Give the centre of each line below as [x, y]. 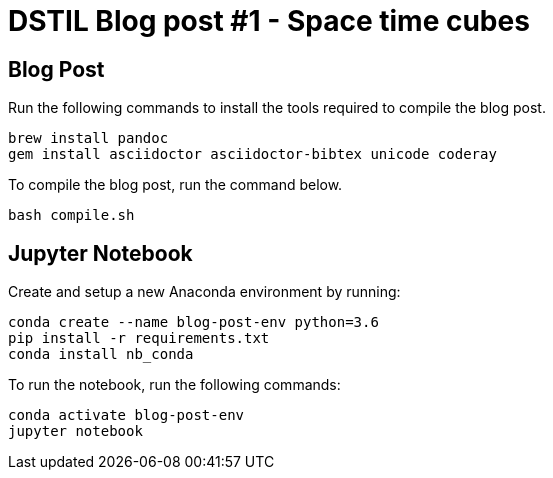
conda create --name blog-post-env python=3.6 [193, 322]
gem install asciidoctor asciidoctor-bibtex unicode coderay [252, 154]
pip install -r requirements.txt [139, 338]
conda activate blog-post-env [126, 415]
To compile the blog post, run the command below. [175, 185]
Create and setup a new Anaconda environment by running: [204, 292]
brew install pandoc [88, 138]
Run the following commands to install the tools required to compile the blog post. [277, 108]
